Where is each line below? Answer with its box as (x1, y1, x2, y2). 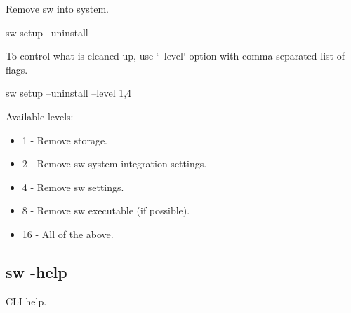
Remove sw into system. (6, 1, 109, 15)
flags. (6, 62, 28, 76)
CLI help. (6, 293, 47, 308)
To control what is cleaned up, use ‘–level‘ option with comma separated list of (6, 48, 345, 63)
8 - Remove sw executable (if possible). (22, 203, 190, 218)
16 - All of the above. (22, 226, 114, 241)
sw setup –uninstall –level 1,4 (6, 85, 132, 100)
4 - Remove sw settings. (22, 179, 124, 194)
